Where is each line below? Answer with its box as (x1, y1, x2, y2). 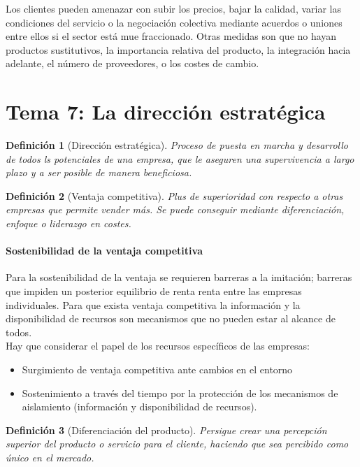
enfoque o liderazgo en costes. (6, 216, 131, 231)
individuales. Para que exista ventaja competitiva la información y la (6, 297, 301, 312)
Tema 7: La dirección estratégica (6, 97, 326, 126)
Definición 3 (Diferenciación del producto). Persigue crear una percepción (6, 422, 327, 437)
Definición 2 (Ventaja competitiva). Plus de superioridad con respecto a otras (6, 188, 343, 203)
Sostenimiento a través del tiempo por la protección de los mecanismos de (22, 385, 338, 400)
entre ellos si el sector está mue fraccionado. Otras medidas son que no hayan (6, 29, 337, 43)
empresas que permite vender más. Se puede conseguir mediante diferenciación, (6, 202, 345, 217)
